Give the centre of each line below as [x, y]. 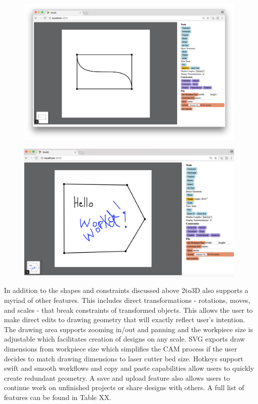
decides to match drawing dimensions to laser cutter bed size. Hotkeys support [124, 358]
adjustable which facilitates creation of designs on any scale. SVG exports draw [125, 339]
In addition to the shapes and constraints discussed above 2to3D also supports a [126, 290]
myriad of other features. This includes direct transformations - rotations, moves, [127, 300]
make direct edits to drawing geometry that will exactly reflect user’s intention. [125, 319]
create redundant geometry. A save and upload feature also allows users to [117, 377]
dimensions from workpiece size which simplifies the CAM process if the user [121, 348]
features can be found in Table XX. [58, 397]
